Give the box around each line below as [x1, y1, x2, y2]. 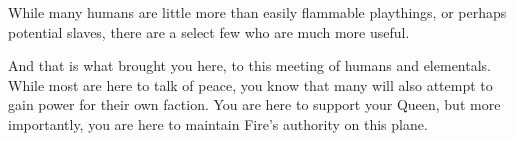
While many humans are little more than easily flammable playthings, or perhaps [8, 2, 507, 22]
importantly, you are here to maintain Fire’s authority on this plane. [8, 113, 428, 134]
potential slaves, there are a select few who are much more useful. [8, 21, 410, 42]
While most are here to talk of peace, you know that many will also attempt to [8, 74, 493, 95]
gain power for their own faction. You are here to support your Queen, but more [8, 94, 501, 115]
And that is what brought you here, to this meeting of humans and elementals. [8, 55, 491, 76]
